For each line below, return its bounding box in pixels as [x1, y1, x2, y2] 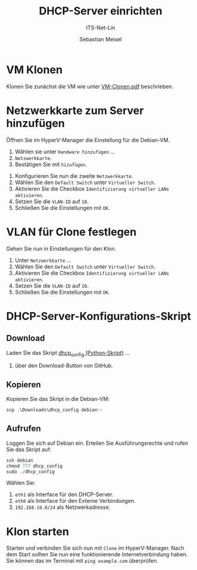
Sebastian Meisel [79, 35, 122, 43]
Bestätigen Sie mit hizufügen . [14, 161, 87, 168]
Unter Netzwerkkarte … [14, 257, 72, 264]
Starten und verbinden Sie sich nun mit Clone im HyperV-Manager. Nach [6, 544, 184, 552]
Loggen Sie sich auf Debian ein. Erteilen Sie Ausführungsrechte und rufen [6, 439, 189, 447]
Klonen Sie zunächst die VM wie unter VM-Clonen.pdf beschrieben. [6, 83, 174, 90]
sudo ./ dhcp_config [6, 469, 55, 475]
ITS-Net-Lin [86, 24, 116, 31]
